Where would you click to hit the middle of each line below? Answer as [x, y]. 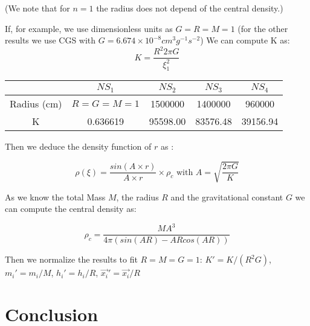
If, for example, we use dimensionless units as [89, 28]
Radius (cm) [36, 104]
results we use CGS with [50, 40]
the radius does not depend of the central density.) [190, 8]
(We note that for [37, 8]
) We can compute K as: [245, 40]
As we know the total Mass [55, 197]
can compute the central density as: [71, 209]
